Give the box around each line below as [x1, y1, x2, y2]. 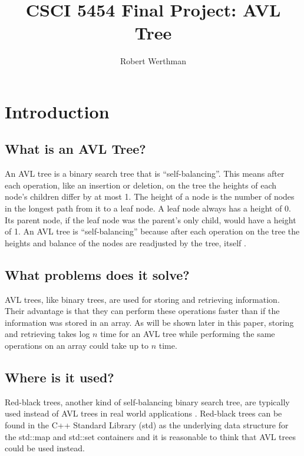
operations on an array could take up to [5, 339, 149, 352]
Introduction [5, 99, 110, 123]
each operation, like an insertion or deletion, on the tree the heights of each [5, 179, 277, 191]
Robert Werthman [120, 55, 186, 67]
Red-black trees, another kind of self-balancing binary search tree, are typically [5, 395, 290, 408]
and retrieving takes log [5, 328, 90, 340]
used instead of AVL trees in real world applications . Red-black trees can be [5, 407, 282, 419]
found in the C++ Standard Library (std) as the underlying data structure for [5, 419, 289, 431]
